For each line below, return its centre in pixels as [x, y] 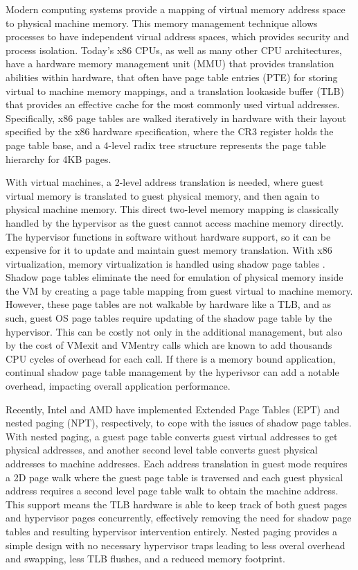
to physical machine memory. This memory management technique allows [162, 23]
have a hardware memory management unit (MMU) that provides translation [170, 63]
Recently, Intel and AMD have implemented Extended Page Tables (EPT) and [173, 409]
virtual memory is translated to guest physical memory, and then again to [163, 195]
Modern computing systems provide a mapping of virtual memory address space [176, 9]
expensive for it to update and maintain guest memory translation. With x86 [169, 250]
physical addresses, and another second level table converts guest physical [162, 450]
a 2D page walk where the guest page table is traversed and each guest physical [174, 477]
